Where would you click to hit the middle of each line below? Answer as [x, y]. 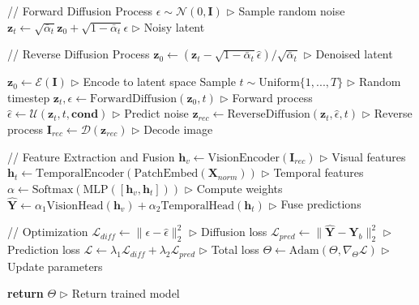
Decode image [178, 129]
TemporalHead [198, 206]
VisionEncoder [244, 158]
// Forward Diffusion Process [80, 11]
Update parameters [55, 266]
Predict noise [156, 113]
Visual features [369, 156]
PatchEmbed [166, 174]
